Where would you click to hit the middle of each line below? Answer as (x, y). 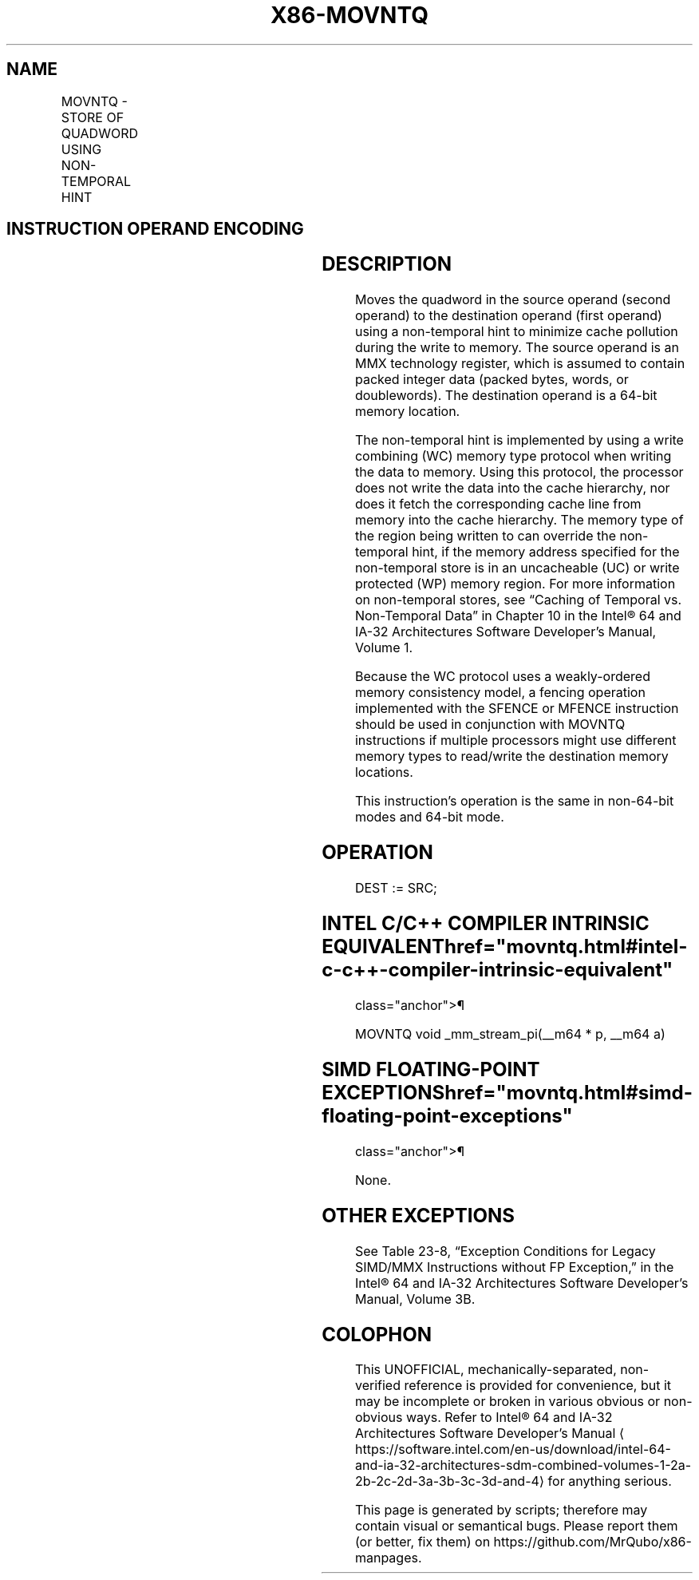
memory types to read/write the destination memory (511, 756)
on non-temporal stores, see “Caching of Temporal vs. (518, 600)
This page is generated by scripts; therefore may (501, 1510)
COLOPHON (377, 1334)
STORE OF (93, 117)
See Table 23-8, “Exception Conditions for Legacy (505, 1251)
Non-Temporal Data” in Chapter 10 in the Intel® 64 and (518, 616)
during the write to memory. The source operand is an (517, 348)
